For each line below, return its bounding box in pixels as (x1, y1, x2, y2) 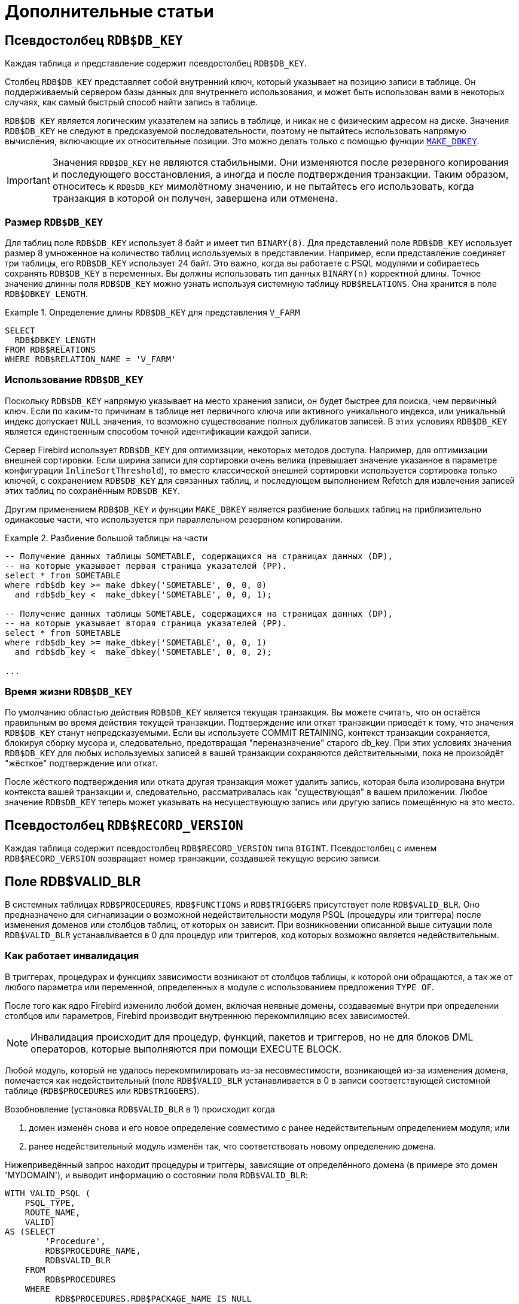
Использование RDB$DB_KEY (5, 374, 144, 386)
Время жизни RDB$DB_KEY (5, 686, 133, 698)
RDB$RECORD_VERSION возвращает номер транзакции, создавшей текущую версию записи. (5, 853, 381, 864)
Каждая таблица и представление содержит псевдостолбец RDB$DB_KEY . (5, 58, 307, 69)
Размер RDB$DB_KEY (5, 216, 103, 228)
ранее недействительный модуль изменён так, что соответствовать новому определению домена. (29, 1141, 436, 1151)
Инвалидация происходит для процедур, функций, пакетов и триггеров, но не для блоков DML (30, 1030, 474, 1043)
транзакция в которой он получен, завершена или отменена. (52, 192, 338, 205)
